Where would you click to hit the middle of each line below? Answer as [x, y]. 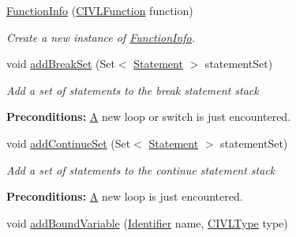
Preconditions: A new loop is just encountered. [125, 196]
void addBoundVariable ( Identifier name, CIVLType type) [147, 222]
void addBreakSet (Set [61, 64]
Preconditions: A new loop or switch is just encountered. [149, 117]
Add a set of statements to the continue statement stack [141, 169]
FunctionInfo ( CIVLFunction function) [100, 10]
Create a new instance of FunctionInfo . [101, 37]
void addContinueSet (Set [69, 143]
